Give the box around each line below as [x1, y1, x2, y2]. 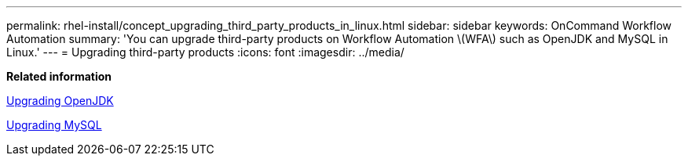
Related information [6, 70, 112, 83]
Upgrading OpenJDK [6, 94, 114, 107]
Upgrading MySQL [6, 118, 102, 131]
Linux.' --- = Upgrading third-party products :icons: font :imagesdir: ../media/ [6, 45, 404, 59]
